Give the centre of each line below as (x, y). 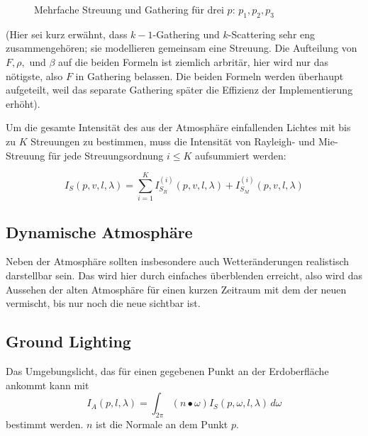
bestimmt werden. (45, 424)
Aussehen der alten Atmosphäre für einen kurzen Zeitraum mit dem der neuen (176, 289)
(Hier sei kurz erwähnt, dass (67, 34)
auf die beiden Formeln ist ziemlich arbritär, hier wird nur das (194, 61)
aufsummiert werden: (241, 155)
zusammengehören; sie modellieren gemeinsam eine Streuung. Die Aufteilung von (182, 48)
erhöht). (23, 103)
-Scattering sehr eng (272, 34)
